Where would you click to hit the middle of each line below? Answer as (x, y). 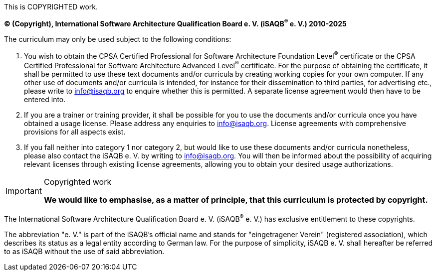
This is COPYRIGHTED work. (51, 7)
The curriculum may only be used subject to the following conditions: (118, 39)
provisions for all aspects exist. (75, 132)
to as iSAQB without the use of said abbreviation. (84, 251)
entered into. (45, 99)
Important (24, 191)
